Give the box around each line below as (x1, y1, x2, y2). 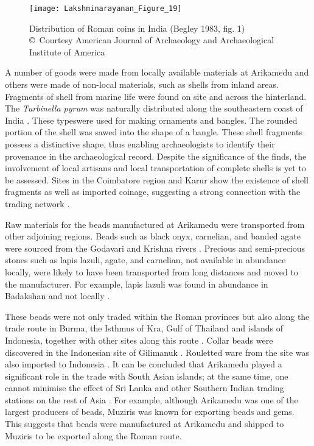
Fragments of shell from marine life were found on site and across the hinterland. (5, 90, 307, 102)
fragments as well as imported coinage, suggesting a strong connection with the (5, 185, 301, 198)
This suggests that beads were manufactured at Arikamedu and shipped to (5, 417, 284, 430)
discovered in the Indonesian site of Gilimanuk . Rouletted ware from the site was (5, 345, 310, 358)
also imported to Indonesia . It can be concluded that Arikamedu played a (5, 358, 282, 370)
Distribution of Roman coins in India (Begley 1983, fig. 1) (29, 21, 245, 34)
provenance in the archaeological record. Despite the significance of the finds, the (5, 149, 307, 162)
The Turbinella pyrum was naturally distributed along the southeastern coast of (5, 102, 303, 115)
